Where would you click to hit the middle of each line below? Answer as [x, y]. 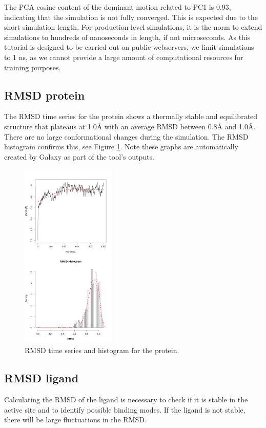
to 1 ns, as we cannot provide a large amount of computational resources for [124, 57]
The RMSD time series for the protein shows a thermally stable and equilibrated [131, 116]
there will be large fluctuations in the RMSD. [75, 420]
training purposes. [33, 67]
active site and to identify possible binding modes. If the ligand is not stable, [125, 409]
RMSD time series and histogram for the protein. [102, 350]
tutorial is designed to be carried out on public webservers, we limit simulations [129, 47]
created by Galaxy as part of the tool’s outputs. [79, 156]
